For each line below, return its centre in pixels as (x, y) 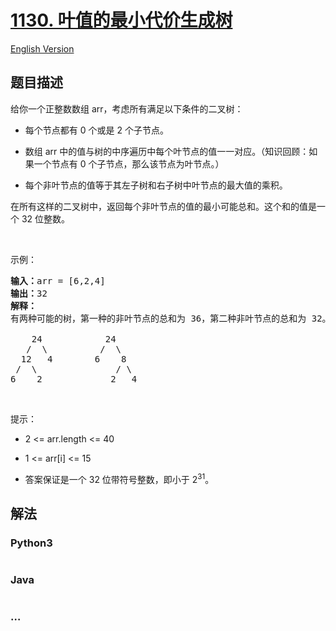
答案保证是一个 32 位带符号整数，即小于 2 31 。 (119, 478)
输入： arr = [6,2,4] (58, 280)
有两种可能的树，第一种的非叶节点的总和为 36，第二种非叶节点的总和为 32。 (171, 318)
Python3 (31, 543)
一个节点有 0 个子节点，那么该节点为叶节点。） (129, 163)
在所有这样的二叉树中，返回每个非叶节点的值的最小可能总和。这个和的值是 (163, 206)
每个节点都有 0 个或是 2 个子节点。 (96, 130)
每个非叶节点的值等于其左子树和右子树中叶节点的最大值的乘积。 (156, 185)
